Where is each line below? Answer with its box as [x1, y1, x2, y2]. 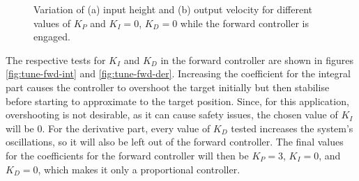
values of [33, 15, 70, 30]
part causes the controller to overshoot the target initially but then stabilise [6, 79, 330, 94]
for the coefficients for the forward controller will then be [6, 148, 249, 162]
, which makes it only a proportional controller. [38, 162, 240, 176]
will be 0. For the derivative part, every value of [6, 120, 211, 135]
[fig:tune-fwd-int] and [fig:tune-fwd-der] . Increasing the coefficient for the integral [6, 66, 351, 81]
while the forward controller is [180, 15, 310, 30]
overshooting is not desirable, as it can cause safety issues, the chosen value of [6, 107, 338, 122]
